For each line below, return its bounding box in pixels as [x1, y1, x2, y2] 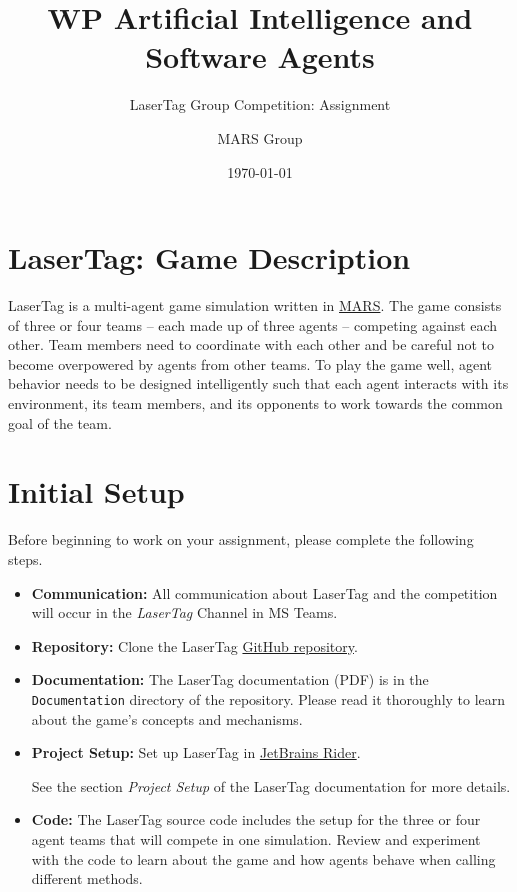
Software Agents [145, 36, 375, 77]
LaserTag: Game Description [8, 237, 411, 278]
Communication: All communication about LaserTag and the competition [31, 582, 498, 603]
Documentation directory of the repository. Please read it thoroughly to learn [31, 688, 506, 709]
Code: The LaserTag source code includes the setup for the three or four [31, 809, 481, 830]
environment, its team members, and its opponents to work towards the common [8, 393, 503, 413]
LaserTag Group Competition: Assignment [129, 94, 391, 115]
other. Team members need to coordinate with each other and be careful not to [8, 334, 494, 355]
